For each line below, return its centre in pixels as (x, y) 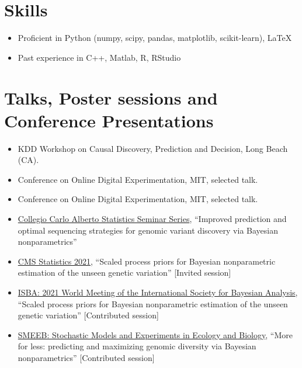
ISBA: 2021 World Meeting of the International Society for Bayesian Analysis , (158, 292)
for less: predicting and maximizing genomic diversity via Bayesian (137, 346)
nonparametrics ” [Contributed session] (86, 357)
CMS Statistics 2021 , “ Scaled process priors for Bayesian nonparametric (147, 261)
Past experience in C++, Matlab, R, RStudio (99, 57)
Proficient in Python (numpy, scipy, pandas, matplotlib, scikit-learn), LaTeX (155, 38)
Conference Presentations (109, 120)
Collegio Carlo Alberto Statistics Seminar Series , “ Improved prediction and (152, 218)
